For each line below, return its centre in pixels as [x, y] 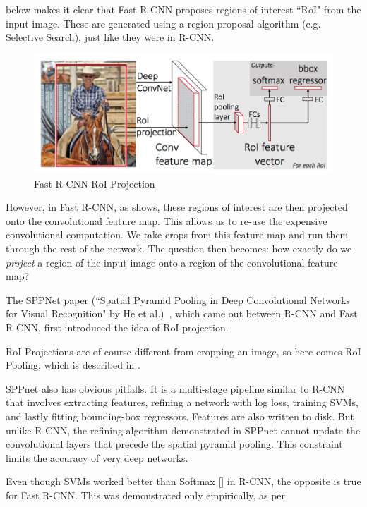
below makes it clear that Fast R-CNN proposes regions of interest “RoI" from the [183, 9]
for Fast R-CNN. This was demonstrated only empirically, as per [146, 495]
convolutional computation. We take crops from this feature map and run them [177, 234]
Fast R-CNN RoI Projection [95, 183]
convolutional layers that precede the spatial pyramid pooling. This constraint [174, 444]
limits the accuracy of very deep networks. [97, 457]
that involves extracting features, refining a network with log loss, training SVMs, [182, 402]
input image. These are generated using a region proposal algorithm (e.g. [163, 23]
